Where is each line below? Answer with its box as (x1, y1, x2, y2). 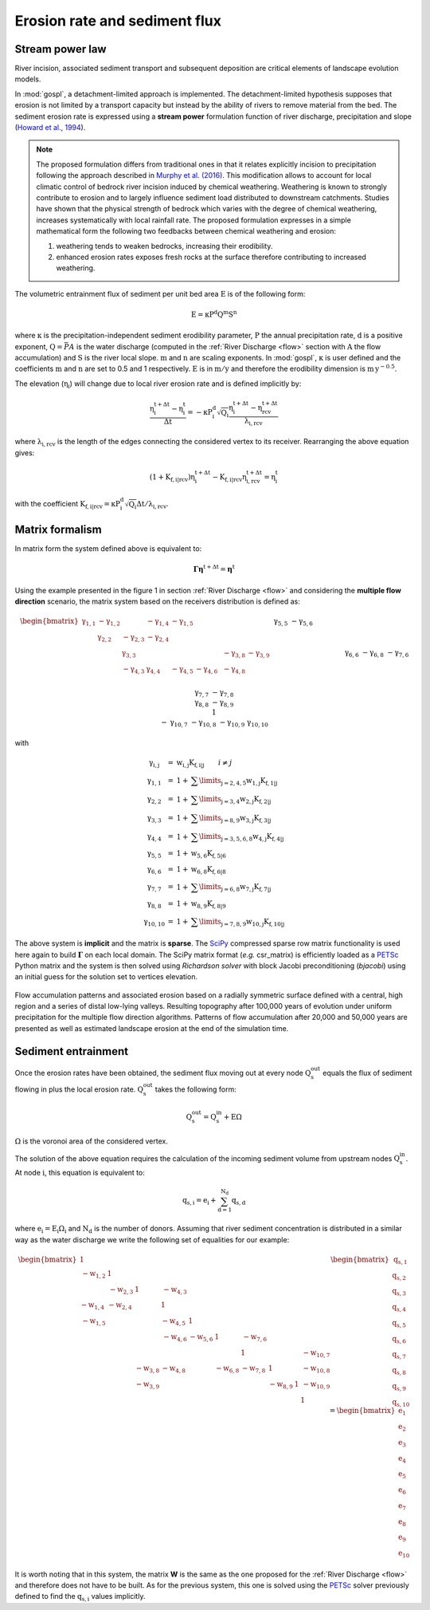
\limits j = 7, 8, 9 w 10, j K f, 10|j (199, 917, 285, 928)
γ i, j (148, 758, 160, 770)
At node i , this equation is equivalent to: (14, 1168, 145, 1178)
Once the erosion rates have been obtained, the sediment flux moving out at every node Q (14, 1068, 311, 1077)
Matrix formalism (14, 523, 103, 537)
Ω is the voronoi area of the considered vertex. (14, 1136, 169, 1146)
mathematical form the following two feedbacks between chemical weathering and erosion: (36, 226, 337, 236)
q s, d (231, 1196, 246, 1207)
